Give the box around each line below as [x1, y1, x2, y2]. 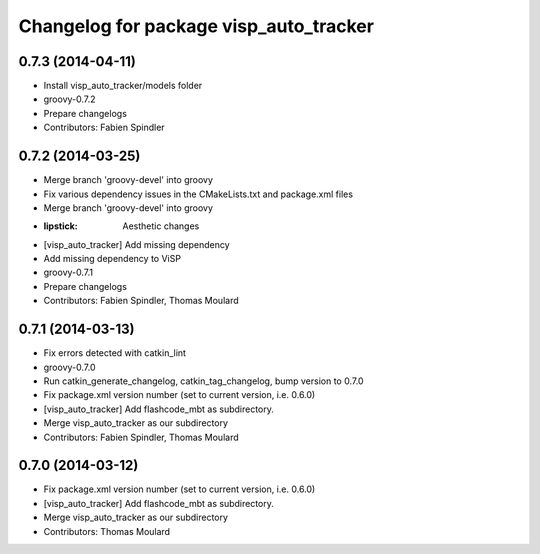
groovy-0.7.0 [43, 361, 96, 373]
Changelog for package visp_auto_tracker [18, 15, 375, 37]
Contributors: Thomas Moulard [43, 525, 170, 537]
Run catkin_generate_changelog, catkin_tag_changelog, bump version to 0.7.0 [43, 375, 364, 387]
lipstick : [43, 220, 79, 232]
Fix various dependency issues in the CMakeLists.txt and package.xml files [43, 188, 354, 200]
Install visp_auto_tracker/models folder [43, 80, 203, 92]
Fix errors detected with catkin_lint [43, 347, 187, 359]
